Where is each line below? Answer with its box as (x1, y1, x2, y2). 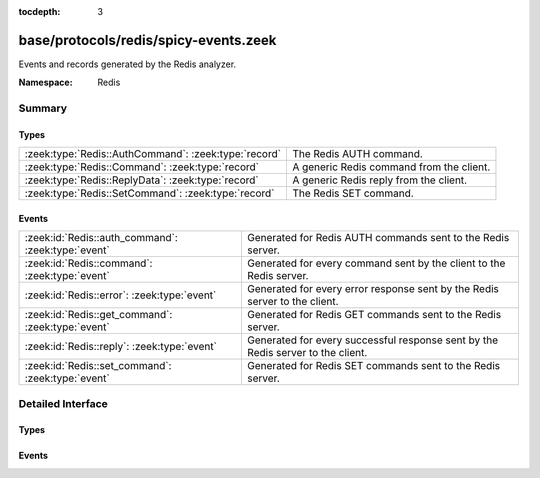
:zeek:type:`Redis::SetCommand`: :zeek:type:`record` (24, 186, 275, 200)
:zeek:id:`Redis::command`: (24, 256, 153, 270)
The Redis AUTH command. (291, 147, 424, 161)
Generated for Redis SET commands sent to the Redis (246, 359, 500, 373)
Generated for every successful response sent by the (246, 333, 499, 347)
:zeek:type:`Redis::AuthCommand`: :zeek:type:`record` (24, 147, 282, 161)
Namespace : (18, 76, 74, 89)
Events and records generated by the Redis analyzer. (18, 58, 237, 70)
